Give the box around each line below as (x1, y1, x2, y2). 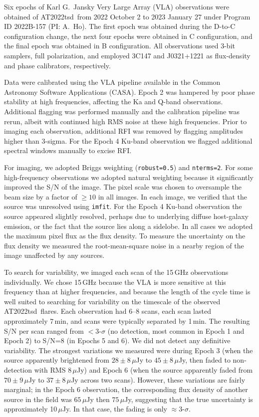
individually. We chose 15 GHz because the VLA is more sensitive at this (4, 276, 226, 287)
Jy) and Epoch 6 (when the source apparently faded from (76, 364, 253, 375)
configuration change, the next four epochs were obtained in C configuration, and (4, 30, 253, 41)
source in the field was (4, 394, 72, 404)
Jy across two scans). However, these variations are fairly (71, 374, 246, 385)
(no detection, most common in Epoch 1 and (107, 325, 245, 336)
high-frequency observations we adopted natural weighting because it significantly (4, 172, 254, 182)
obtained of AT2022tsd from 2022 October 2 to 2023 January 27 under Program (4, 11, 251, 21)
